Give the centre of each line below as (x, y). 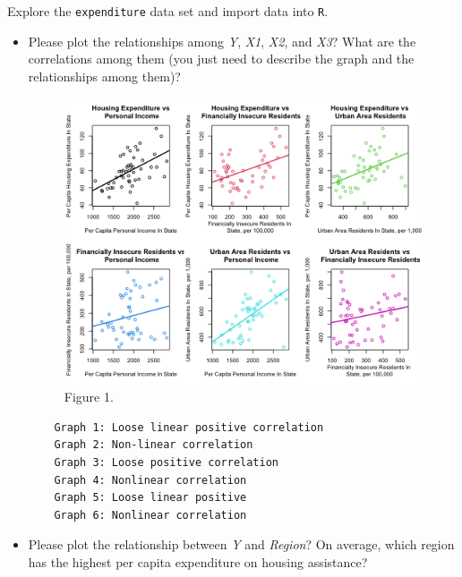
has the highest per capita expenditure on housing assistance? (198, 561)
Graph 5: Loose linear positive (150, 498)
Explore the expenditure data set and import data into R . (168, 11)
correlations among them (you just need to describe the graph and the (221, 59)
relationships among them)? (104, 76)
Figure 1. (89, 397)
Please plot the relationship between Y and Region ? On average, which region (241, 544)
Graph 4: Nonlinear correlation (150, 480)
